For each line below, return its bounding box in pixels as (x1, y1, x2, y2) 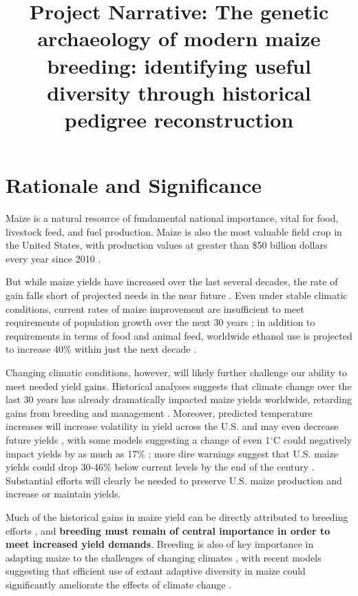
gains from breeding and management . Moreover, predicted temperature (6, 405, 313, 420)
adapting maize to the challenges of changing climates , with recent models (6, 550, 322, 564)
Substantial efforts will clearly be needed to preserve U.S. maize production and (6, 473, 342, 487)
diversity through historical (47, 78, 311, 106)
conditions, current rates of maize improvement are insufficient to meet (6, 301, 304, 316)
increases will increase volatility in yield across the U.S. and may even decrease (6, 419, 339, 433)
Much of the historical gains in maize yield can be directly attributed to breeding (6, 509, 348, 524)
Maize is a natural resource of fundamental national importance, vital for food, (6, 211, 339, 225)
